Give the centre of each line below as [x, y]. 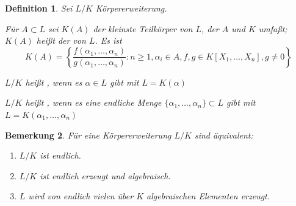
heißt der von [61, 40]
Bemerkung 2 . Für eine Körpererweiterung [88, 135]
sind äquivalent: [224, 135]
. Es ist [108, 40]
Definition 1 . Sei [39, 8]
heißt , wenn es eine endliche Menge [93, 102]
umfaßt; [273, 28]
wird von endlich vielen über [81, 196]
